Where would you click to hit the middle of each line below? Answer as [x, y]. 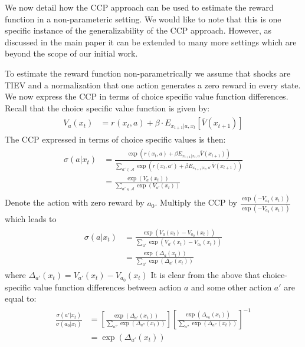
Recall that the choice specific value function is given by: [107, 108]
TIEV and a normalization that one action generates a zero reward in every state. [153, 85]
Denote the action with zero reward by [75, 202]
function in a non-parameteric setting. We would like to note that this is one [143, 19]
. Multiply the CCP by [196, 202]
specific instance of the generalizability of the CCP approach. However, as [138, 30]
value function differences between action [107, 287]
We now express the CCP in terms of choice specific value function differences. [147, 96]
